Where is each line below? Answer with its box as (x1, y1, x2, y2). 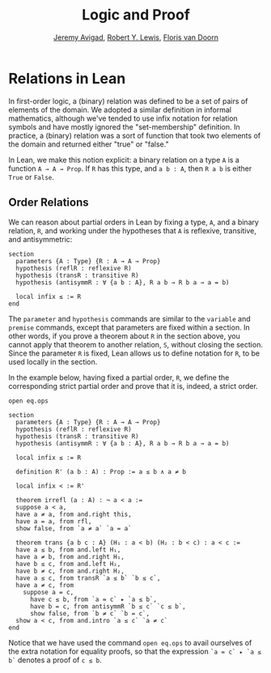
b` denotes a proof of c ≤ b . (8, 654, 103, 665)
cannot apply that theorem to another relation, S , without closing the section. (8, 339, 263, 349)
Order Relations (8, 196, 89, 210)
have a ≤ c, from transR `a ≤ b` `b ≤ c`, (15, 573, 161, 582)
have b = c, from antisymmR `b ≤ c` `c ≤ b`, (29, 602, 186, 611)
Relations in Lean (8, 69, 126, 87)
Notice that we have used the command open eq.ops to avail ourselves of (8, 637, 252, 647)
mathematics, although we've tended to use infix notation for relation (8, 113, 239, 123)
